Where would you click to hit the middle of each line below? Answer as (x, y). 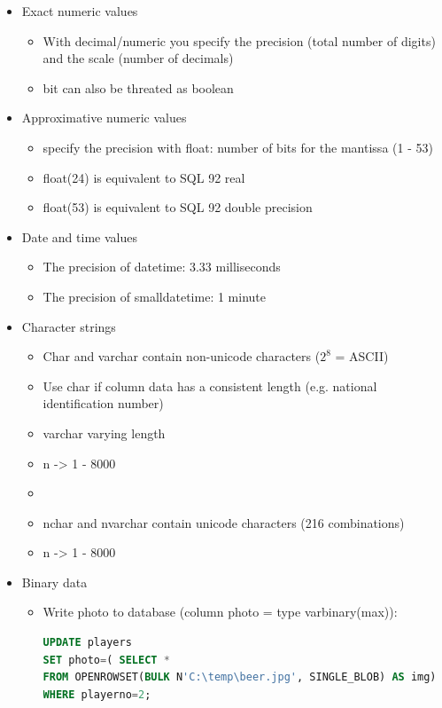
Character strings (69, 326)
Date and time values (79, 236)
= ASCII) (362, 356)
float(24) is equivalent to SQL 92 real (144, 177)
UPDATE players (87, 643)
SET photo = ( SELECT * (106, 660)
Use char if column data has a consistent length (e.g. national (210, 385)
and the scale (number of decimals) (138, 58)
